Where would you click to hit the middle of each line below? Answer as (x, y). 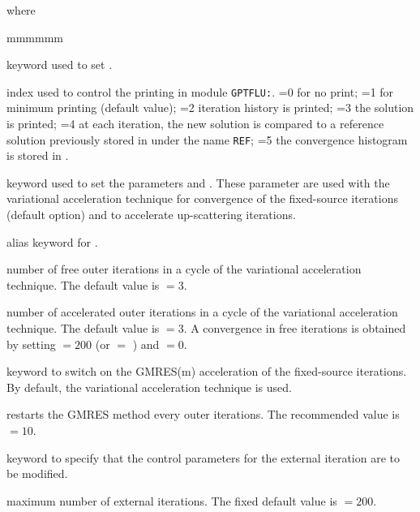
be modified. (37, 473)
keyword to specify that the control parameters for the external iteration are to (204, 457)
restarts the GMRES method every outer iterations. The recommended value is (203, 414)
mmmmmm (35, 37)
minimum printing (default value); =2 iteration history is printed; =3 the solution (210, 108)
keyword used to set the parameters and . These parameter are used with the (198, 182)
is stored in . (38, 155)
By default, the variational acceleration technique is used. (149, 387)
